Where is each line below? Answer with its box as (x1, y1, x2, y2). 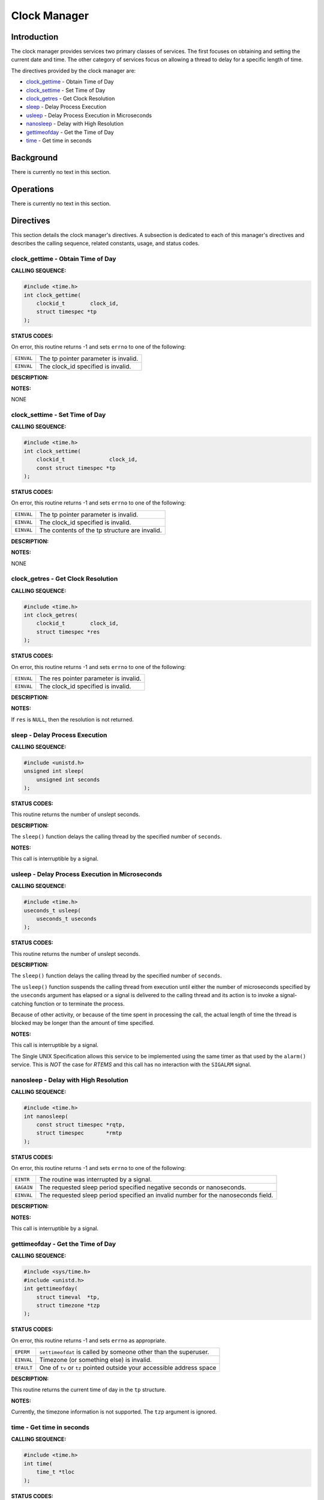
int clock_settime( (23, 448, 81, 454)
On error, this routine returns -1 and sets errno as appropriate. (11, 1337, 166, 1344)
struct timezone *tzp (36, 1302, 100, 1309)
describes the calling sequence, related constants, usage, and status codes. (11, 240, 200, 247)
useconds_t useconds (36, 915, 97, 922)
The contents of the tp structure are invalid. (39, 526, 162, 534)
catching (11, 1000, 33, 1007)
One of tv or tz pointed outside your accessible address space (39, 1364, 217, 1372)
